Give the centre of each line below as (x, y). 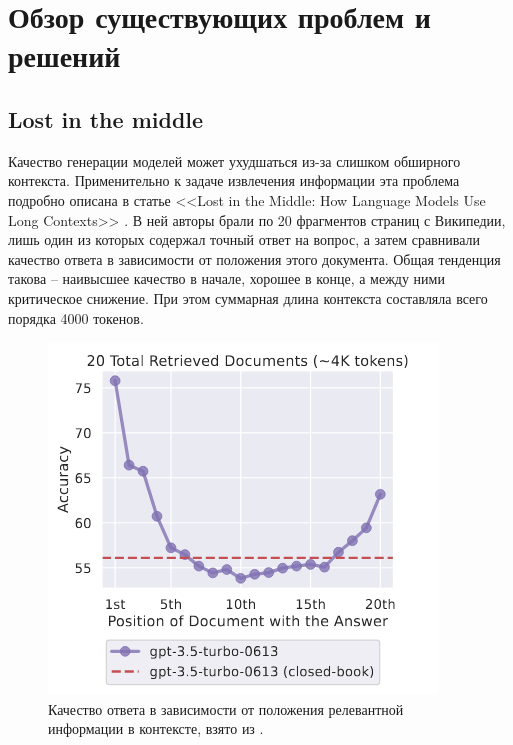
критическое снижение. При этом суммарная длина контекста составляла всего (248, 297)
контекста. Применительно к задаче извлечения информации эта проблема (234, 180)
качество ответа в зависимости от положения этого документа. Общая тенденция (254, 258)
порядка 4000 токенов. (76, 317)
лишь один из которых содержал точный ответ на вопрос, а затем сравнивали (244, 239)
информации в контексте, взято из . (156, 728)
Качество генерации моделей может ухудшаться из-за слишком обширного (234, 160)
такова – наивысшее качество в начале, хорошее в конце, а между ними (226, 278)
